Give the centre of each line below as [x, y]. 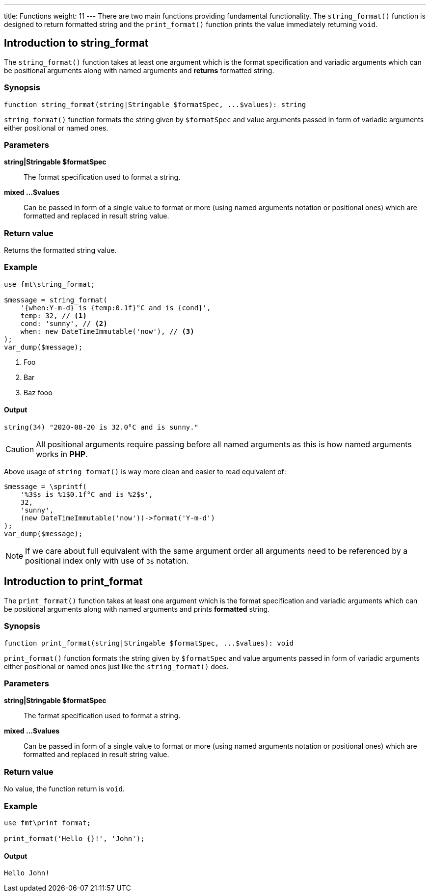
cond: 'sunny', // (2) [64, 323]
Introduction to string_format [76, 43]
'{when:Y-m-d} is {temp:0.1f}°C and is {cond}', [116, 308]
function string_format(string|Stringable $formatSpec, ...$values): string [155, 104]
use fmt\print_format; [48, 823]
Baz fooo [38, 392]
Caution [20, 449]
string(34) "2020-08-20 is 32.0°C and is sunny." [101, 427]
